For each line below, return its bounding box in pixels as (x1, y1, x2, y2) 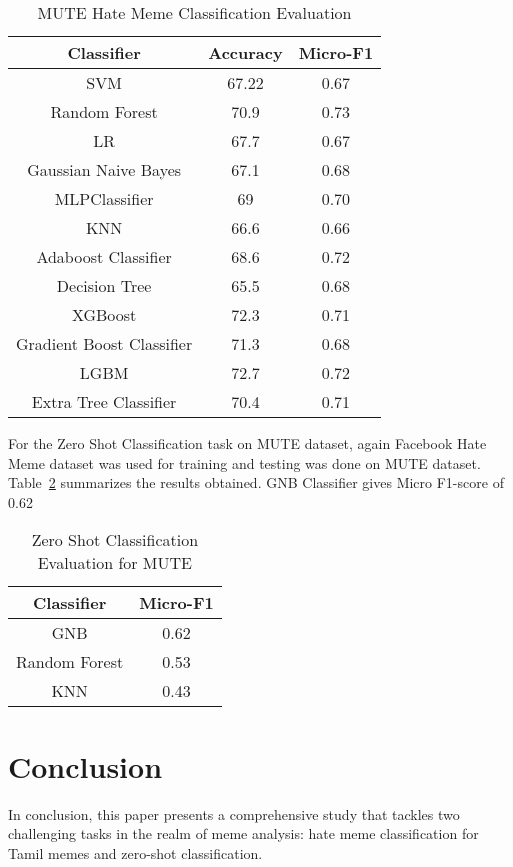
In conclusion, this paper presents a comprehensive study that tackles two (8, 803, 460, 824)
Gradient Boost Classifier (16, 332, 193, 355)
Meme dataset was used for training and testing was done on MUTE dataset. (8, 452, 481, 473)
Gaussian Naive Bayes (27, 158, 182, 181)
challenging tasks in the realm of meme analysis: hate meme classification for (8, 823, 479, 844)
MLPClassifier (54, 187, 154, 210)
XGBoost (71, 303, 137, 326)
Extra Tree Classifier (31, 390, 177, 413)
